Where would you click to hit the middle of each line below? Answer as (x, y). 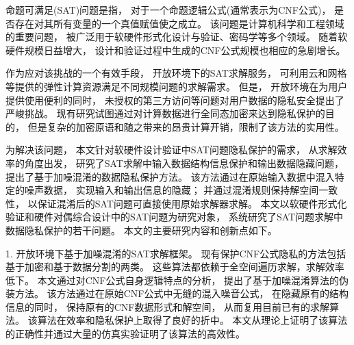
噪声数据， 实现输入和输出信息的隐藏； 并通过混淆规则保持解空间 (172, 190)
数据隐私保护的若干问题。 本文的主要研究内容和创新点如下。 (141, 230)
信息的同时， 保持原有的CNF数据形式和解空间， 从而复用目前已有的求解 (168, 306)
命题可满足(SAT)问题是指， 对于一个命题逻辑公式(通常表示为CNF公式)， (168, 10)
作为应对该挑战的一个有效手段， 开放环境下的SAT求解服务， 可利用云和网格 (176, 73)
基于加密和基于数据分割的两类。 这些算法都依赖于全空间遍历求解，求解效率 (175, 267)
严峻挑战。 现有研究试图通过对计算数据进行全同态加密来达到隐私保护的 (165, 113)
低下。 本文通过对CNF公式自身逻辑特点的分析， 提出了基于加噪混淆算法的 (173, 280)
